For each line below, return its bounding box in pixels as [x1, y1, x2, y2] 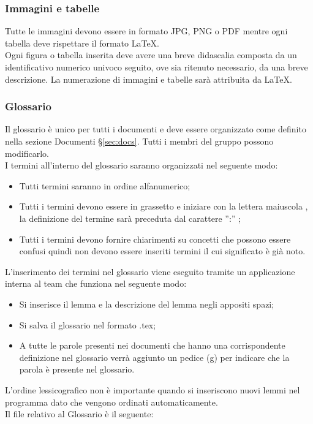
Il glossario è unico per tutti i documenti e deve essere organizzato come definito [5, 123, 306, 135]
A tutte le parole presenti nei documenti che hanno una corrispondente [19, 339, 285, 352]
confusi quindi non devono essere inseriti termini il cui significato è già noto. [19, 244, 306, 257]
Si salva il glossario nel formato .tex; [19, 318, 156, 331]
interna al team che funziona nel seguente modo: [5, 277, 187, 290]
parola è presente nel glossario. [19, 363, 135, 376]
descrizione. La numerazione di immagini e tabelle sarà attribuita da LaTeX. [5, 72, 292, 85]
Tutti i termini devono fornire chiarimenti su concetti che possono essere [19, 232, 291, 245]
